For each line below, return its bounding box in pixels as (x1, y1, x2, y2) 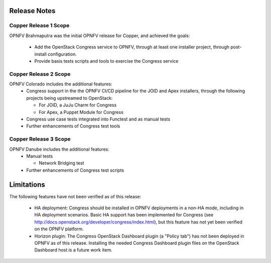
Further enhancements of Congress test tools (26, 123, 120, 129)
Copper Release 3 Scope (9, 136, 71, 143)
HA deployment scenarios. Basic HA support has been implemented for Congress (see (34, 212, 213, 218)
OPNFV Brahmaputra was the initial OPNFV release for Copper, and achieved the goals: (9, 33, 190, 39)
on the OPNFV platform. (34, 226, 84, 232)
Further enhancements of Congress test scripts (26, 167, 124, 173)
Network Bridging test (39, 160, 85, 166)
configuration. (48, 51, 77, 57)
